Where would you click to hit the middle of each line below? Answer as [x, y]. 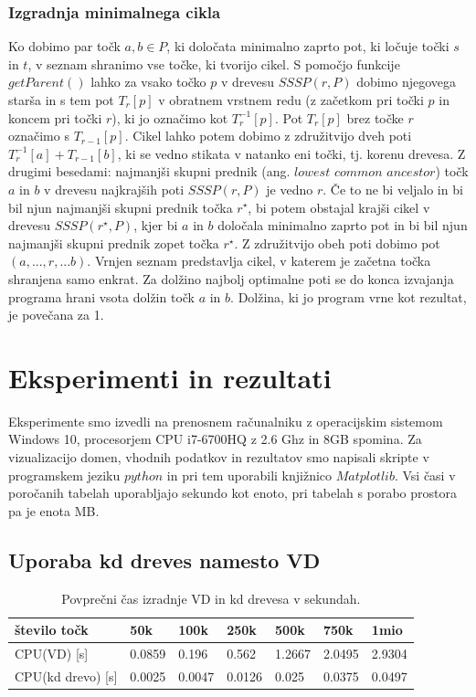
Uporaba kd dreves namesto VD [164, 560]
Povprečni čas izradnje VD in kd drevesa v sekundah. [211, 598]
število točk [52, 630]
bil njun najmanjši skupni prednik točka [121, 207]
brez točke [375, 117]
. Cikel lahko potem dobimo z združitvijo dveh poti [268, 136]
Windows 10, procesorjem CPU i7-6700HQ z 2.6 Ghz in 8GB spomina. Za [215, 439]
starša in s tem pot [61, 100]
